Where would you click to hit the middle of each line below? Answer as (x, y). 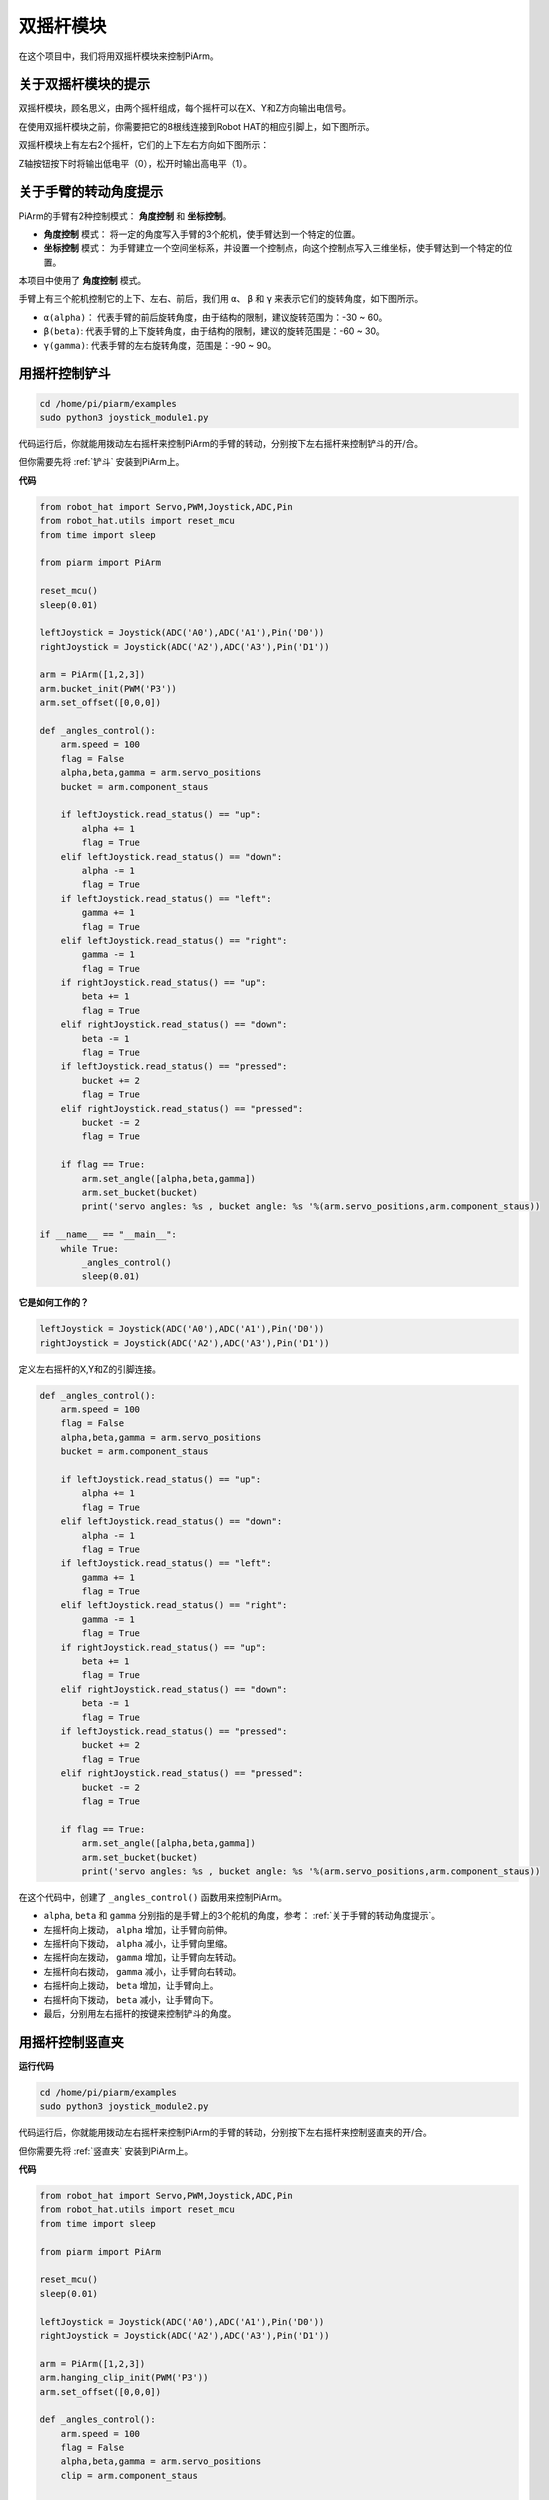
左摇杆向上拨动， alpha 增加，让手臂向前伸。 (138, 1929)
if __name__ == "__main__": (108, 1234)
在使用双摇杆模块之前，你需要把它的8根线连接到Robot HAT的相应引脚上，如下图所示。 (196, 126)
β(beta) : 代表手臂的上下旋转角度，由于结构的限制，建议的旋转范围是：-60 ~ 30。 (214, 331)
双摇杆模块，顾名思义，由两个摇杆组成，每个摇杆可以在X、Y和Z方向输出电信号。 (185, 108)
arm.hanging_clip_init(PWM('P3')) (124, 2378)
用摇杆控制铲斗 (64, 373)
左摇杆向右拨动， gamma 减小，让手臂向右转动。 (142, 1971)
